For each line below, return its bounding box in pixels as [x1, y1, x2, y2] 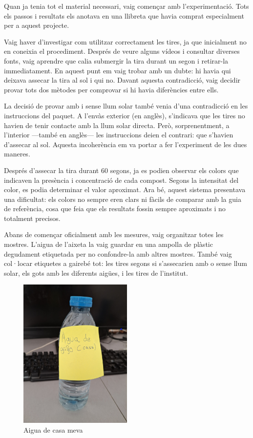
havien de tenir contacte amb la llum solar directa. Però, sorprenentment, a [4, 120, 230, 130]
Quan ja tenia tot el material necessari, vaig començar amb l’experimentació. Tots [4, 1, 249, 11]
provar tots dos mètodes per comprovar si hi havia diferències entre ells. [4, 84, 219, 94]
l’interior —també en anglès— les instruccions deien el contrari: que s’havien [4, 130, 233, 140]
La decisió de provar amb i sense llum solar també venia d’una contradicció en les [4, 101, 248, 111]
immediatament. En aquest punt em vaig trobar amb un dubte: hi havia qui [4, 65, 231, 75]
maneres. [4, 149, 30, 159]
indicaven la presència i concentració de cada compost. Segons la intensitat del [4, 175, 239, 185]
